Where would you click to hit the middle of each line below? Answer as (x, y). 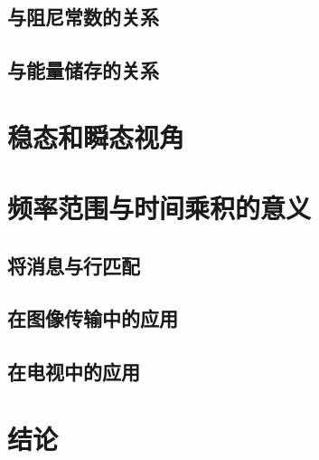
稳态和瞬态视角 (96, 136)
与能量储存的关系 (83, 70)
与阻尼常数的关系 (83, 17)
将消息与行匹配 (74, 265)
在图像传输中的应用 (93, 318)
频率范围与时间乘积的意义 (159, 208)
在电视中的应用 (74, 372)
